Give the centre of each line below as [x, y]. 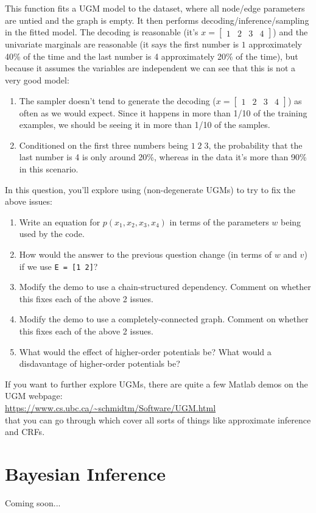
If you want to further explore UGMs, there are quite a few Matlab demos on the [156, 384]
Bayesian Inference [86, 473]
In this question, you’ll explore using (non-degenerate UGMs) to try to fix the [150, 189]
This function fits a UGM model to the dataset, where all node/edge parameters [155, 8]
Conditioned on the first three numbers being [104, 145]
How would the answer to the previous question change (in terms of [145, 254]
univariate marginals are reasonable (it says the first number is [122, 44]
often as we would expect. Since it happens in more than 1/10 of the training [163, 112]
